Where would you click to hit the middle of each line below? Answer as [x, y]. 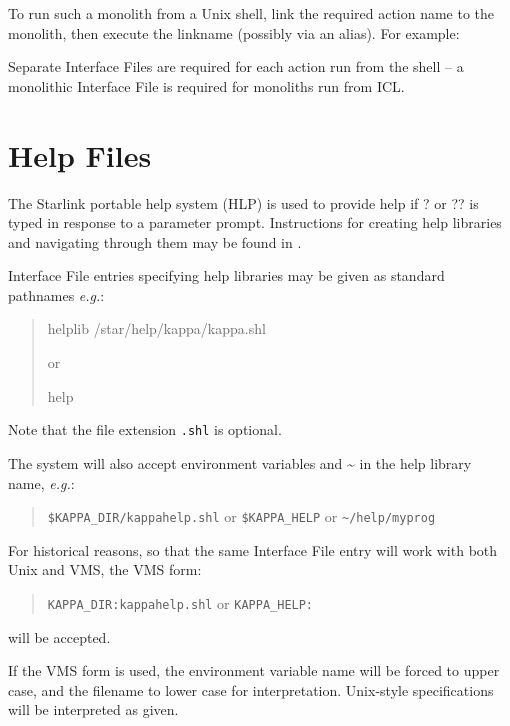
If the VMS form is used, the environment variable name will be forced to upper [254, 670]
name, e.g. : [41, 482]
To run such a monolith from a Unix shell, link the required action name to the [251, 13]
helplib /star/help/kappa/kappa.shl [156, 328]
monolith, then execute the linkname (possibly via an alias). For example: [234, 32]
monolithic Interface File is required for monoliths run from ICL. [206, 85]
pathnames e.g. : [56, 294]
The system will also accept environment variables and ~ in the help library [240, 462]
